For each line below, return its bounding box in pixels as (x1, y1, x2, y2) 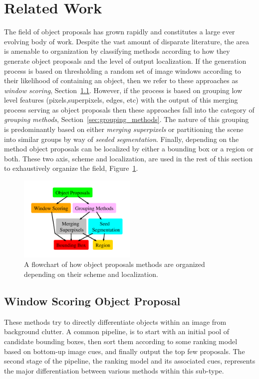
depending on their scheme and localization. (24, 269, 158, 279)
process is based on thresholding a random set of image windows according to (4, 65, 241, 76)
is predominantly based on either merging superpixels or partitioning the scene (4, 124, 244, 134)
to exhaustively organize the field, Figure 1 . (4, 163, 138, 173)
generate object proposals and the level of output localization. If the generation (4, 55, 247, 66)
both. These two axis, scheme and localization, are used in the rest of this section (4, 153, 253, 163)
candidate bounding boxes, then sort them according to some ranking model (4, 336, 238, 347)
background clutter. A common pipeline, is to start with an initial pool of (4, 326, 230, 337)
